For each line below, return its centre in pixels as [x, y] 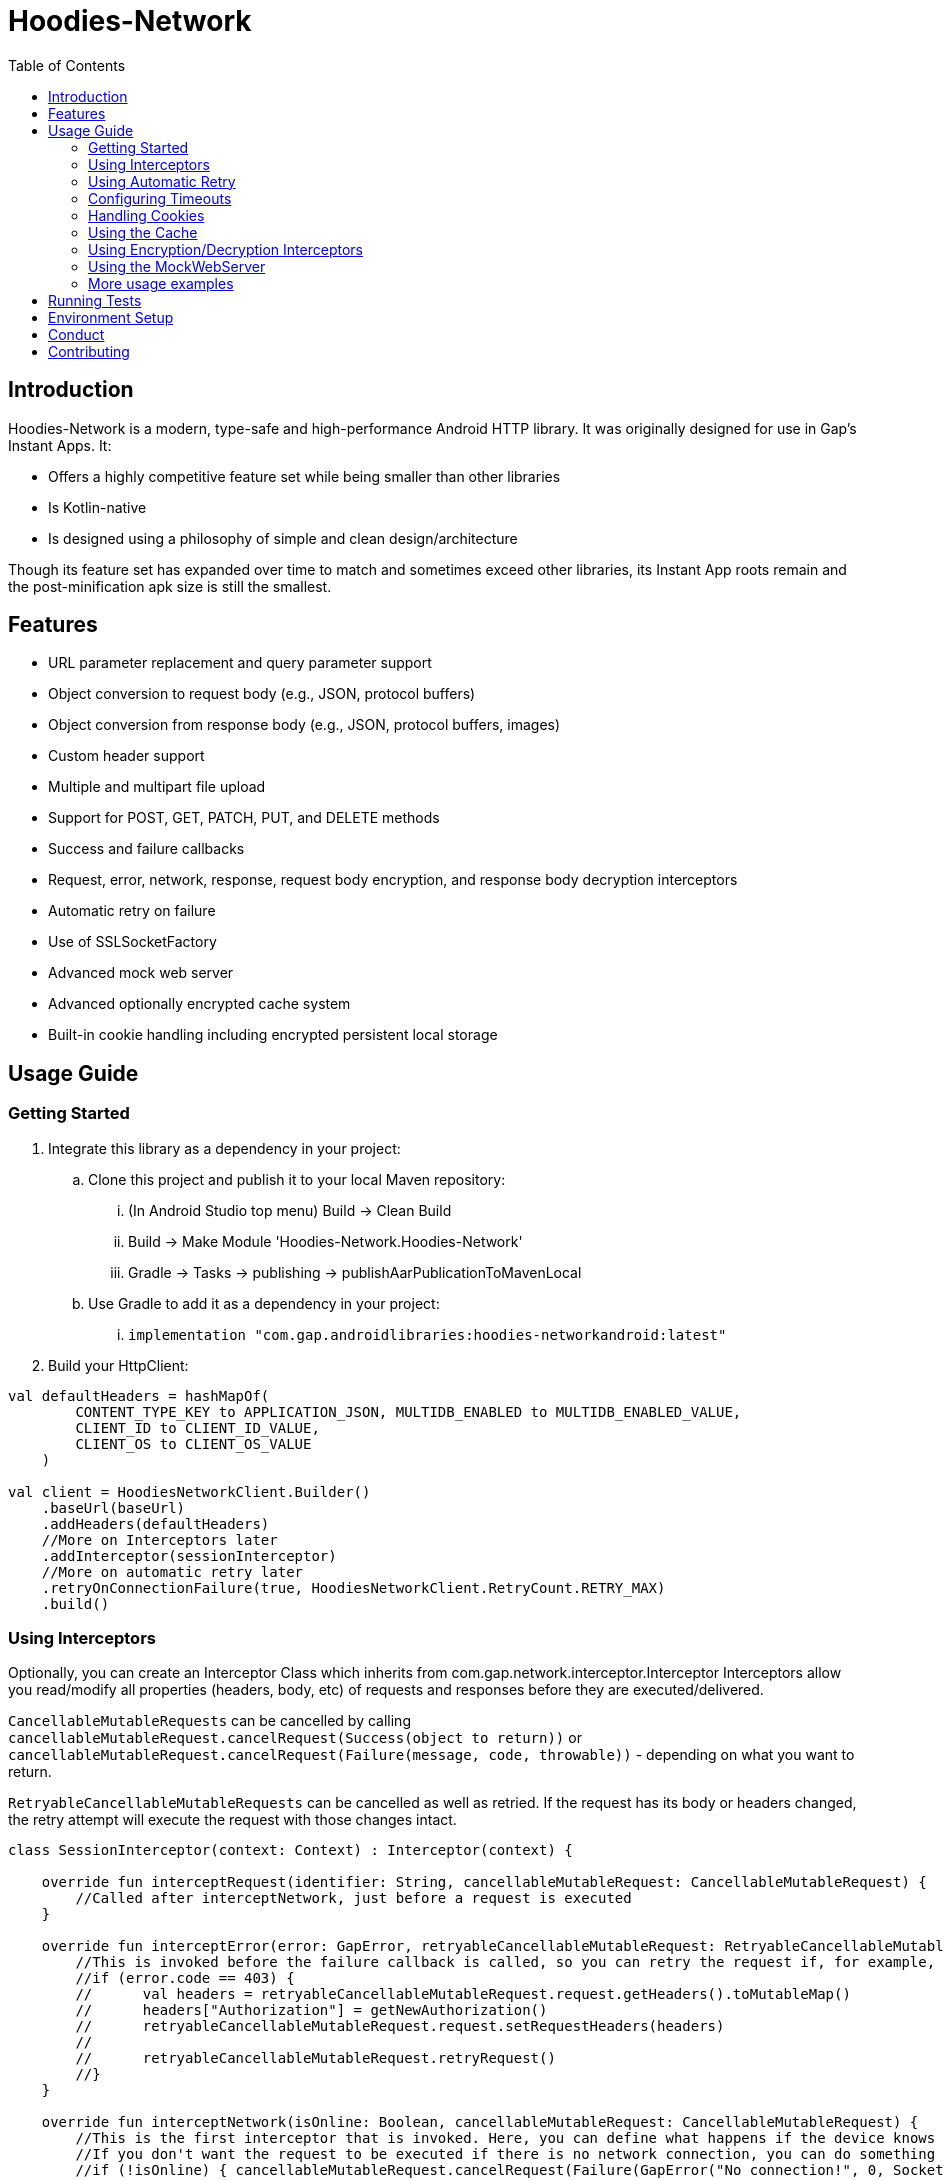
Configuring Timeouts [160, 198]
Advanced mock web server [141, 973]
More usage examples [161, 283]
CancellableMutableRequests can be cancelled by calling [209, 1721]
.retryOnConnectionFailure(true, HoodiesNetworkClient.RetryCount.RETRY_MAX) [353, 1587]
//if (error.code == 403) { [185, 1978]
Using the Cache [143, 232]
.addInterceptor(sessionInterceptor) [189, 1555]
